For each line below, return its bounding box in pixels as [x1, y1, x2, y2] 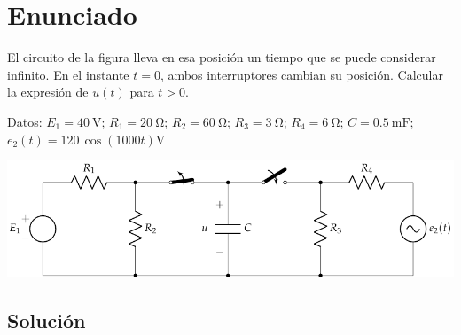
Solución [7, 306, 86, 333]
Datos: [7, 112, 43, 130]
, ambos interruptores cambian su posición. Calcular [160, 65, 443, 83]
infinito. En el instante [7, 65, 129, 83]
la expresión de [7, 82, 89, 101]
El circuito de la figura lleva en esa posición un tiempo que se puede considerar [7, 48, 436, 66]
